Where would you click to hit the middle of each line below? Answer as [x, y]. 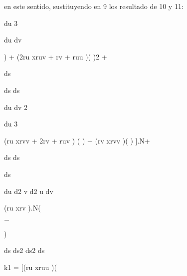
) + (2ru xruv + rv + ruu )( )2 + [56, 56]
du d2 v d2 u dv [29, 191]
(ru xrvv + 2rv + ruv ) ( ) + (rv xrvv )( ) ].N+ [77, 140]
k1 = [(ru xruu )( [30, 267]
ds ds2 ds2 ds [24, 250]
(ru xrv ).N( [22, 208]
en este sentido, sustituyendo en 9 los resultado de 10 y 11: [94, 6]
